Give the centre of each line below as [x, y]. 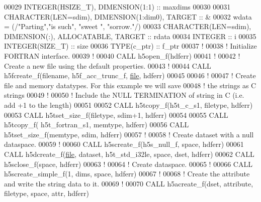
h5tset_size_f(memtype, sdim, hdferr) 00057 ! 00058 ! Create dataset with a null [129, 134]
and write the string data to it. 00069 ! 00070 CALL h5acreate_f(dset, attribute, [129, 183]
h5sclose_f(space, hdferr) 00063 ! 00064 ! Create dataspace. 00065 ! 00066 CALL [128, 164]
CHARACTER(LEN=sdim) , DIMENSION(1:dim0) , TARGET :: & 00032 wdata [128, 16]
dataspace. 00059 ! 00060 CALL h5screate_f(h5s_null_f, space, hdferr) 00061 [124, 144]
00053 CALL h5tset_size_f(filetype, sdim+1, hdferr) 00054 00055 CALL [116, 115]
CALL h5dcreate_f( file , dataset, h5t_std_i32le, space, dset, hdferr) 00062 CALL [129, 154]
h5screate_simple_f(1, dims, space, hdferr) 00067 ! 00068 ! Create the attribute [127, 174]
